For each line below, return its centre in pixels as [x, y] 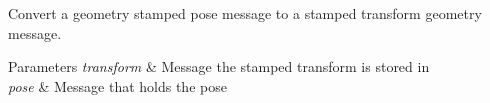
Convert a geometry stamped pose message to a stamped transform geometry [245, 13]
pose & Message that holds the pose [117, 85]
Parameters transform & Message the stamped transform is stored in [219, 66]
